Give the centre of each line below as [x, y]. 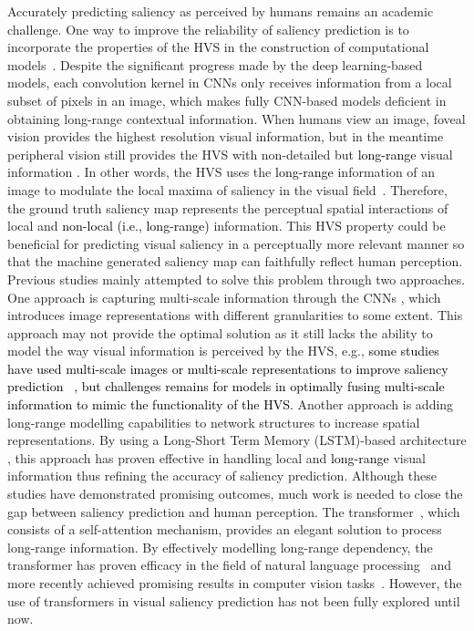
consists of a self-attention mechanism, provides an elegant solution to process [225, 529]
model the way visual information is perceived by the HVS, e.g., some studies [223, 351]
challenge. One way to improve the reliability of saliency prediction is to [208, 29]
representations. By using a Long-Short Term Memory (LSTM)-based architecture [237, 440]
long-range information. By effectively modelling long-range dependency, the [220, 547]
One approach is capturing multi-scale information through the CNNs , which [224, 297]
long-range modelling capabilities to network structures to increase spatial [214, 422]
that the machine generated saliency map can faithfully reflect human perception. [235, 261]
